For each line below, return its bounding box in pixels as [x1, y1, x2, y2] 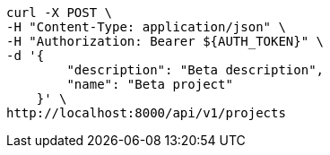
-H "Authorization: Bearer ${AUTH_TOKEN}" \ [6, 34, 325, 48]
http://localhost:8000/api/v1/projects [6, 106, 286, 120]
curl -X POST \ [6, 5, 113, 20]
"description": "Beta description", [66, 63, 325, 77]
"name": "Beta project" [66, 77, 233, 91]
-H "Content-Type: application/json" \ [6, 20, 286, 34]
